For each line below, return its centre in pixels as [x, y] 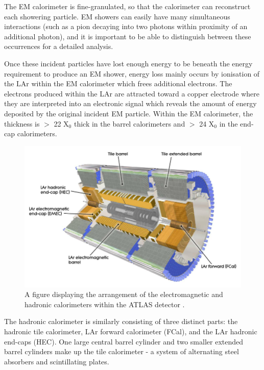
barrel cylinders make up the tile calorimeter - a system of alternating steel [122, 351]
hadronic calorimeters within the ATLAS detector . [105, 304]
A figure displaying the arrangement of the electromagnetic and [124, 294]
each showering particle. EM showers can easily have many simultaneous [117, 16]
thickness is [22, 123]
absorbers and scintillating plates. [57, 361]
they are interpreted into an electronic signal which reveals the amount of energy [130, 103]
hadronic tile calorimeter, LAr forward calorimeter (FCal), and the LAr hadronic [131, 331]
